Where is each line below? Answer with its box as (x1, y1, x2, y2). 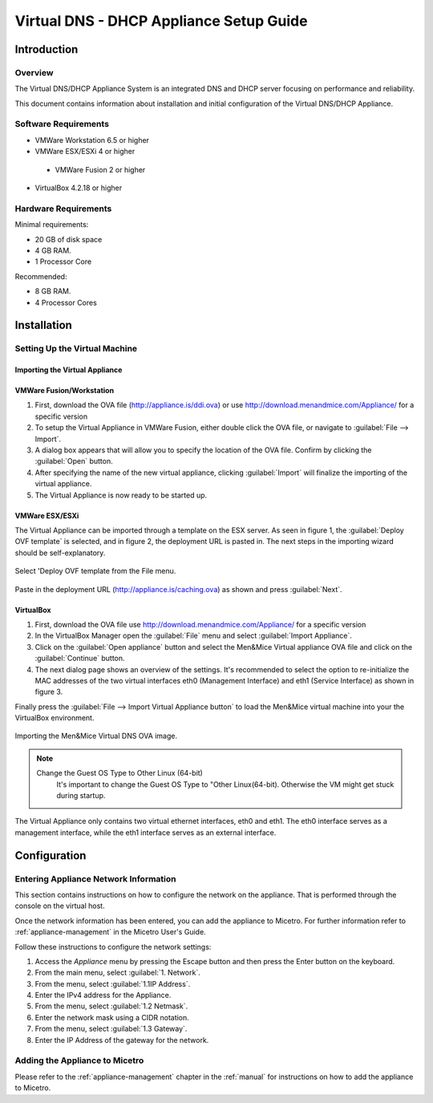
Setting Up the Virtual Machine (14, 343, 138, 355)
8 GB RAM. (34, 286, 71, 296)
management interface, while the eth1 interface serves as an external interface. (14, 827, 277, 837)
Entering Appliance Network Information (14, 873, 176, 884)
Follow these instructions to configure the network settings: (14, 942, 212, 951)
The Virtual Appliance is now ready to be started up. (34, 490, 208, 500)
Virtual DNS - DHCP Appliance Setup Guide (14, 12, 308, 30)
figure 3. (34, 687, 63, 697)
